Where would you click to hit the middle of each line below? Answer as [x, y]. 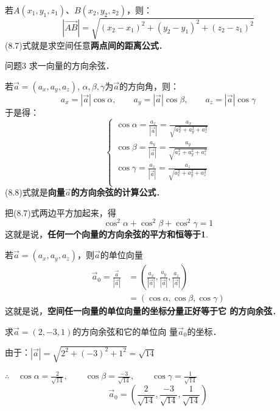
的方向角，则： [149, 86]
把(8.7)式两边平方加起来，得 [61, 212]
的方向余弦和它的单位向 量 [125, 331]
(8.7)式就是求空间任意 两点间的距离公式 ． [86, 45]
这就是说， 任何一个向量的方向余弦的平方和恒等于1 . [107, 234]
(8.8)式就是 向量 [35, 192]
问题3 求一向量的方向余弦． [60, 65]
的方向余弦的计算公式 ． [118, 192]
